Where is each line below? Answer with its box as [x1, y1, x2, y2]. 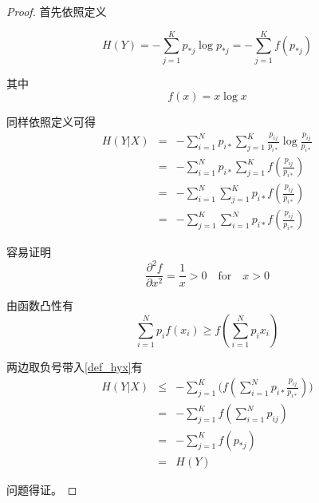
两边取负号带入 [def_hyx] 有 [6, 358, 143, 374]
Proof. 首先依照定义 [6, 3, 107, 19]
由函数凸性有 [6, 297, 73, 314]
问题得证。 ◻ [6, 481, 77, 497]
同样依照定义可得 [6, 113, 96, 130]
